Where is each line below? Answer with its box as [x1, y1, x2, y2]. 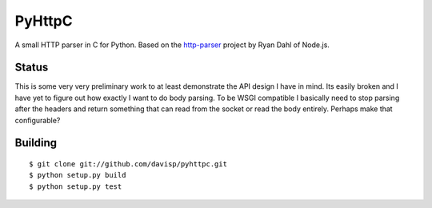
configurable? [14, 115, 61, 125]
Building [14, 136, 58, 150]
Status [14, 61, 49, 74]
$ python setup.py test [29, 182, 122, 191]
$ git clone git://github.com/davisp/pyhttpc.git [29, 160, 228, 169]
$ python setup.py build [29, 170, 126, 180]
